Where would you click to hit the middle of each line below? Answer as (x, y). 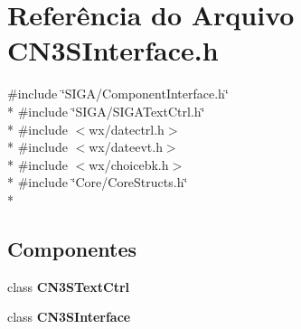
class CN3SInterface (69, 317)
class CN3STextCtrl (69, 286)
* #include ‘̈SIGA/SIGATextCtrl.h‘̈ (106, 111)
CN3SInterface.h (113, 50)
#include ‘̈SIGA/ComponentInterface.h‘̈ (118, 94)
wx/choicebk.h (129, 164)
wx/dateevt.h (126, 147)
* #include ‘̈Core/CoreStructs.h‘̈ (98, 182)
